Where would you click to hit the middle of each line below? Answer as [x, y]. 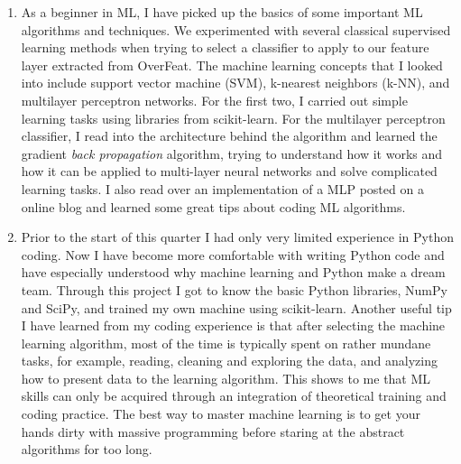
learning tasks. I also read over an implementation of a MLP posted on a [222, 188]
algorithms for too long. [87, 449]
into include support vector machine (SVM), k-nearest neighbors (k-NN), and [235, 83]
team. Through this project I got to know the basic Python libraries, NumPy [234, 289]
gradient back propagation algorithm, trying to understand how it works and [232, 153]
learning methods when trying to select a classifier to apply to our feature [225, 47]
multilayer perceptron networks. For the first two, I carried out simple [214, 100]
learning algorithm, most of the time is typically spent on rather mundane [226, 343]
